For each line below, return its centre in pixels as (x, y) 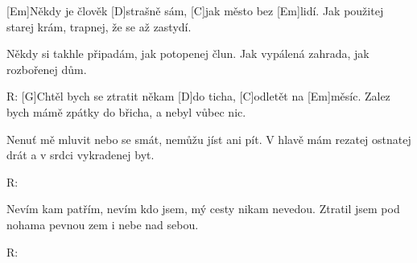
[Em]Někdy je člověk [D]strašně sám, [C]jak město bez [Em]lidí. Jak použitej (195, 10)
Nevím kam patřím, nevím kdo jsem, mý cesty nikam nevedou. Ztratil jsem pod (203, 209)
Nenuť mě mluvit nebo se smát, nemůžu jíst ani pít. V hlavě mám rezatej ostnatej (209, 139)
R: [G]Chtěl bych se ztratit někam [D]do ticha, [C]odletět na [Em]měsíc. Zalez (198, 96)
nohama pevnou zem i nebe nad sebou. (103, 224)
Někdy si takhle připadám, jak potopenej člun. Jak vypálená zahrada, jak (188, 53)
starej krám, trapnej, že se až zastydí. (99, 26)
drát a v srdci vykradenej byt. (81, 155)
